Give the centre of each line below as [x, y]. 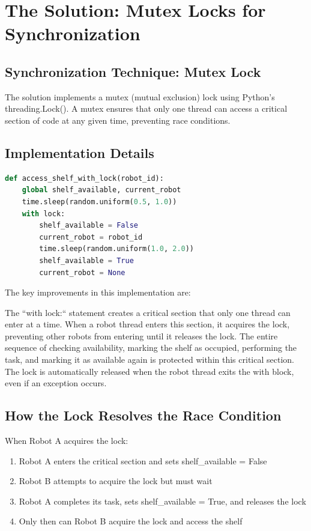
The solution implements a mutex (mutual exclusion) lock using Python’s [140, 96]
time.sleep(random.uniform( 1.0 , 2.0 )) [117, 249]
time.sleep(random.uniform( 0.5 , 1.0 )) [99, 202]
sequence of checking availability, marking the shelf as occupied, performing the [151, 347]
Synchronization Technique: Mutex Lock [133, 71]
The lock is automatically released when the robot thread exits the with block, [149, 371]
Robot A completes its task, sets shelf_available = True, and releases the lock [162, 501]
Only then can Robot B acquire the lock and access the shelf [131, 521]
